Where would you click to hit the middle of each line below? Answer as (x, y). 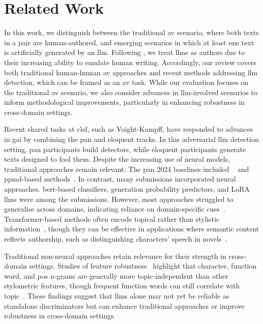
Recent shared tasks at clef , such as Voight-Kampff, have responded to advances (129, 129)
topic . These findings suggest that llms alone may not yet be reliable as (117, 295)
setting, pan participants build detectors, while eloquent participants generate (125, 149)
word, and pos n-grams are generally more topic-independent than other (116, 275)
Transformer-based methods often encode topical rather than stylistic (112, 218)
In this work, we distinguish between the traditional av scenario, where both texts (131, 32)
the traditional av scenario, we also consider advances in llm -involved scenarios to (131, 92)
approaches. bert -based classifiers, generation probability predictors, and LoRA (127, 189)
